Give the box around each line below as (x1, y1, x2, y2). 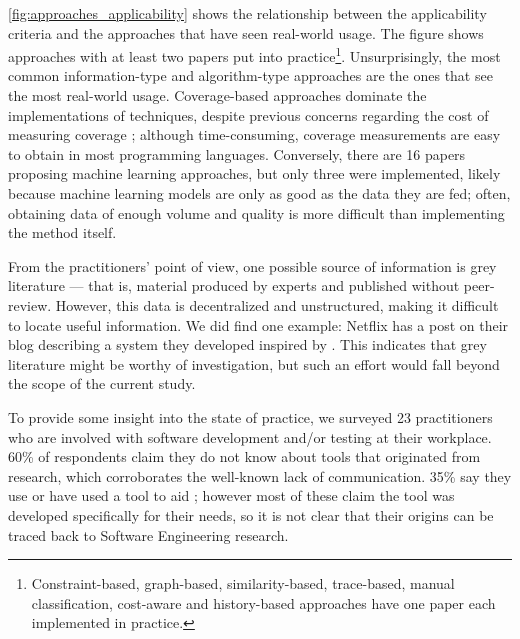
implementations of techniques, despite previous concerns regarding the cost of (8, 104, 489, 125)
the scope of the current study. (8, 373, 196, 394)
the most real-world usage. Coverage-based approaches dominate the (8, 85, 427, 106)
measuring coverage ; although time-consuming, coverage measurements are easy (8, 124, 501, 145)
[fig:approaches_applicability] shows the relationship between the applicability (8, 3, 487, 23)
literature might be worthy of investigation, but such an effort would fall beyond (8, 353, 500, 374)
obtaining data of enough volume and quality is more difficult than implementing (8, 202, 505, 223)
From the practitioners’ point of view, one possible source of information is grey (8, 255, 497, 276)
